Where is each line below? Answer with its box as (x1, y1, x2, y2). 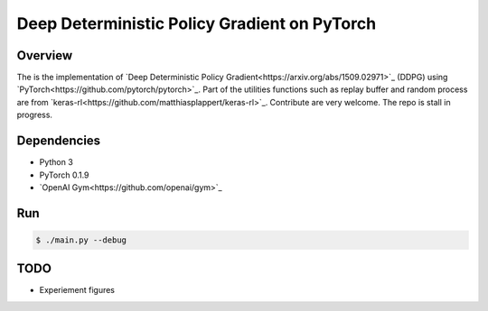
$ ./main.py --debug (35, 234, 127, 245)
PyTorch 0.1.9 (39, 169, 89, 180)
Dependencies (16, 133, 101, 149)
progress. (16, 109, 53, 121)
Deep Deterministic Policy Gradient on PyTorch (16, 14, 377, 33)
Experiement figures (39, 285, 115, 296)
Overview (16, 48, 73, 63)
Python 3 (39, 157, 74, 168)
